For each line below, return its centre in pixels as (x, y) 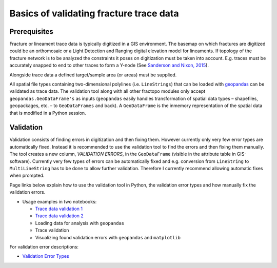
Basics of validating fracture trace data (94, 13)
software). (20, 161)
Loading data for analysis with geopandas (80, 223)
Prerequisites (31, 32)
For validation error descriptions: (44, 246)
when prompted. (27, 176)
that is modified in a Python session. (48, 113)
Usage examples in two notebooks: (60, 201)
